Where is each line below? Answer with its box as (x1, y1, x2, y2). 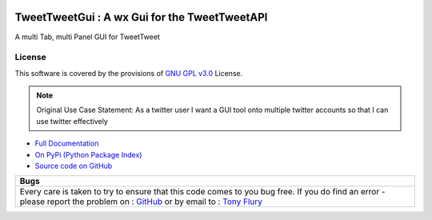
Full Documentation (34, 138, 99, 148)
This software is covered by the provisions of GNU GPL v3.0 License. (14, 68, 243, 78)
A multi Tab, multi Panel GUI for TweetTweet (14, 32, 160, 42)
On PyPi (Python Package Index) (34, 150, 142, 159)
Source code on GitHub (34, 161, 113, 170)
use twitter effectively (36, 116, 108, 126)
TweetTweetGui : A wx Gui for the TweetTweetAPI (14, 10, 268, 24)
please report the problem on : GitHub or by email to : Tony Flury (19, 196, 263, 207)
